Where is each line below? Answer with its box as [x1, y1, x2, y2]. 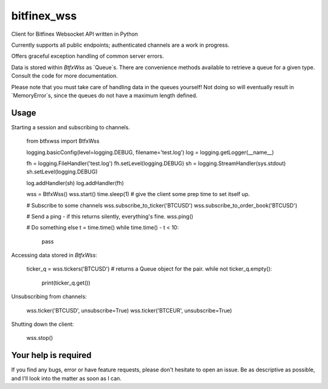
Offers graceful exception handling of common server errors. [11, 52, 164, 60]
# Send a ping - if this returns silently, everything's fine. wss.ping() [26, 212, 194, 220]
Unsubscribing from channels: [11, 293, 87, 300]
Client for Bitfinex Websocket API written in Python [11, 30, 138, 38]
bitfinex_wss [11, 9, 77, 22]
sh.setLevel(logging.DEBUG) [26, 168, 98, 175]
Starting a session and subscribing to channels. [11, 123, 131, 130]
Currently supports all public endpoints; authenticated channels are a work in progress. [11, 41, 230, 49]
